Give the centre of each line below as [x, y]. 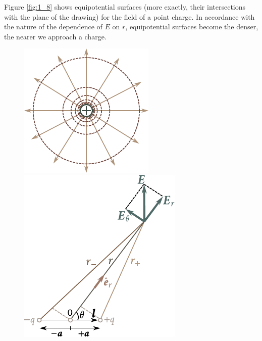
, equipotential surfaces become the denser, [192, 27]
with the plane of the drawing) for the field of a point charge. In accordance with [129, 16]
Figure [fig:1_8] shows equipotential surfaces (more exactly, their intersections [125, 7]
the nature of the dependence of [53, 27]
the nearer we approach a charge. [55, 36]
